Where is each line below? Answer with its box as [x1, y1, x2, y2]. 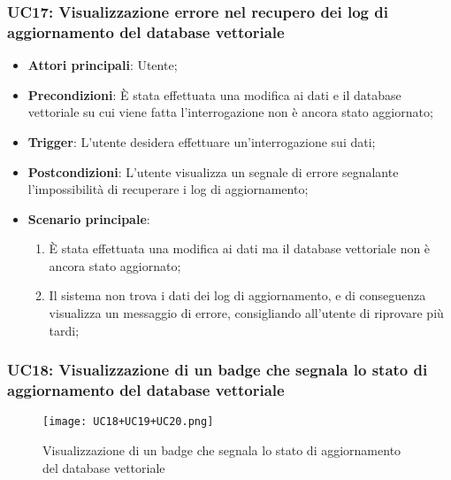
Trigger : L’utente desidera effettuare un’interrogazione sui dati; [27, 132, 376, 151]
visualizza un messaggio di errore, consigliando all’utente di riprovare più [49, 304, 444, 322]
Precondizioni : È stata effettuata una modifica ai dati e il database [27, 85, 401, 104]
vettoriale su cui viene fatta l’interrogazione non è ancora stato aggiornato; [27, 103, 433, 121]
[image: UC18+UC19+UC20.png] [42, 415, 214, 429]
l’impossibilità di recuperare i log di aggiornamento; [27, 180, 309, 198]
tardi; [49, 321, 80, 339]
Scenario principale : [27, 209, 150, 228]
